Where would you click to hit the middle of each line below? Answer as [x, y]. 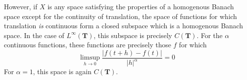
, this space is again [62, 71]
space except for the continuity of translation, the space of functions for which [121, 16]
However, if [21, 6]
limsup [90, 58]
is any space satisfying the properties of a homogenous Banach [141, 6]
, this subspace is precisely [133, 35]
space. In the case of [34, 35]
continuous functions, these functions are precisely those [88, 45]
